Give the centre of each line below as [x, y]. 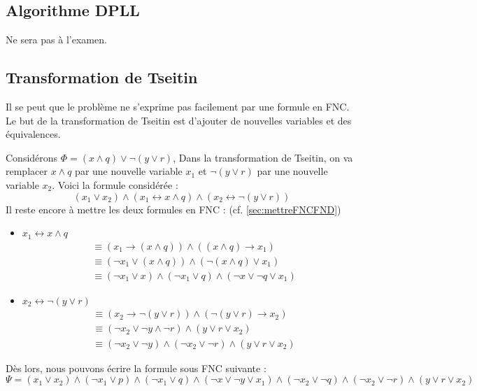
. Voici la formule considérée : [115, 184]
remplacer [27, 171]
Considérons [32, 157]
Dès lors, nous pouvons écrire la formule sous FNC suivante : [136, 368]
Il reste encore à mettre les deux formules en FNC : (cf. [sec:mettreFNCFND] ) [173, 209]
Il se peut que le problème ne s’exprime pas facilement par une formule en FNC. [178, 106]
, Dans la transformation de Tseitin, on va [263, 157]
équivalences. [33, 134]
